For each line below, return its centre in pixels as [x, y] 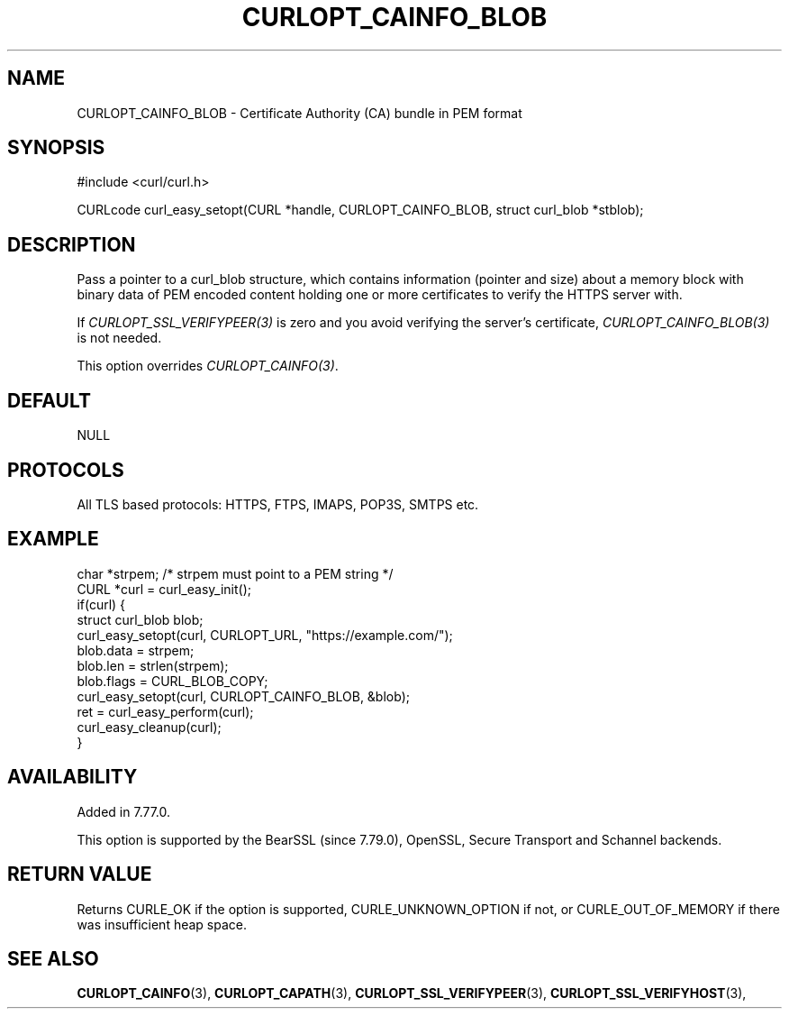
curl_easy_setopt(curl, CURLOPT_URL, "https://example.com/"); [265, 635]
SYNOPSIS [56, 148]
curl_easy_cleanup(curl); [149, 727]
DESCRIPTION [72, 244]
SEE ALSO [53, 958]
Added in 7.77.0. [124, 811]
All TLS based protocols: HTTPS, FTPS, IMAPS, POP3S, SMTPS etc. [278, 504]
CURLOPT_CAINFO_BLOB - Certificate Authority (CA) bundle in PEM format [299, 113]
